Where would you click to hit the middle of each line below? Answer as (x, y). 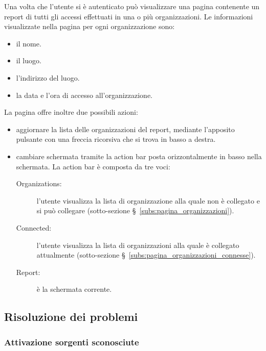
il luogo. (29, 60)
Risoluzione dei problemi (71, 317)
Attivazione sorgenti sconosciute (72, 342)
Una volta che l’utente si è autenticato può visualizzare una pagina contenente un (132, 6)
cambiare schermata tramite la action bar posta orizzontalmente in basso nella (139, 156)
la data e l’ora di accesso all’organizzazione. (84, 95)
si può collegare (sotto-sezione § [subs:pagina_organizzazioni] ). (135, 210)
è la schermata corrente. (74, 289)
